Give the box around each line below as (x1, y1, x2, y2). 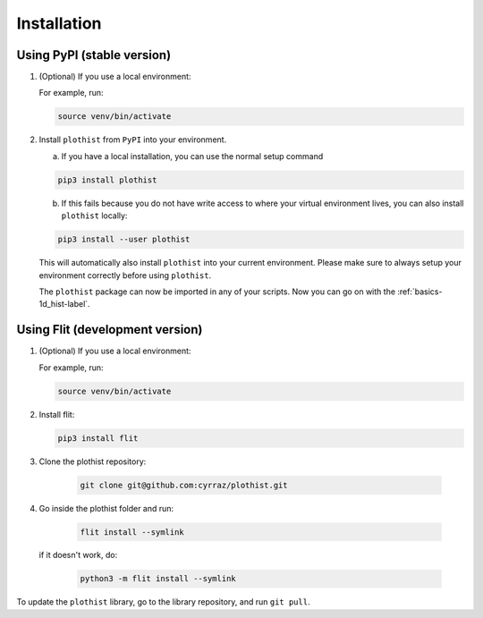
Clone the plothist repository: (38, 456, 147, 467)
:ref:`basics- (397, 286, 443, 297)
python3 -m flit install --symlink (80, 573, 236, 584)
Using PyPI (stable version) (16, 47, 172, 63)
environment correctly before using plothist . (38, 269, 212, 281)
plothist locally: (61, 210, 128, 221)
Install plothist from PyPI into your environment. (38, 134, 227, 145)
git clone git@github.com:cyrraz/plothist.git (80, 479, 288, 490)
